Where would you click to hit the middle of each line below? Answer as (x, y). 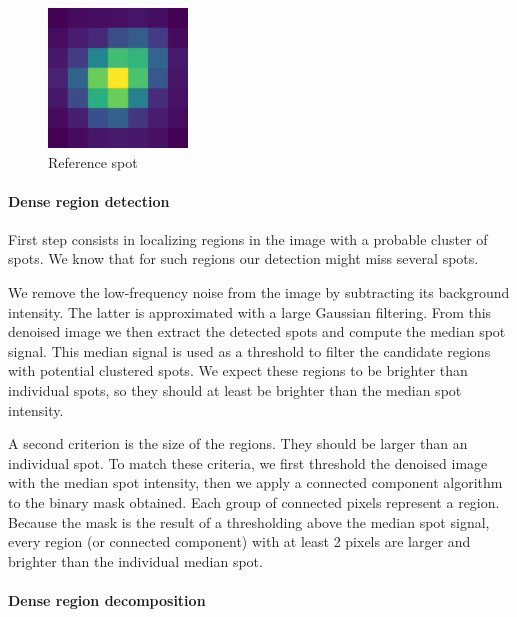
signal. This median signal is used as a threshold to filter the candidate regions (249, 350)
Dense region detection (89, 200)
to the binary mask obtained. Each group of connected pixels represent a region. (254, 502)
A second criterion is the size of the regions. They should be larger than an (238, 443)
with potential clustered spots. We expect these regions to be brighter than (238, 370)
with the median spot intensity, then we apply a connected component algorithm (255, 482)
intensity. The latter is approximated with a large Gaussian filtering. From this (250, 311)
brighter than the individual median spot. (135, 560)
